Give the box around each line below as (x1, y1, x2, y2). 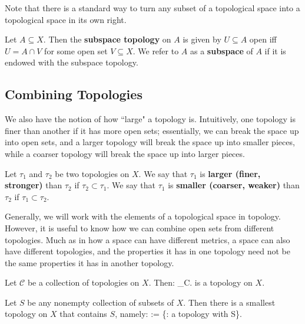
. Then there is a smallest (183, 296, 276, 308)
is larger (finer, (200, 167, 261, 179)
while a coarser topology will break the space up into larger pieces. (5, 147, 245, 159)
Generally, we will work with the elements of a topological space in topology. (5, 210, 281, 222)
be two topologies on (55, 167, 130, 179)
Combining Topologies (5, 85, 142, 103)
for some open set (44, 44, 108, 57)
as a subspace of (190, 44, 253, 57)
